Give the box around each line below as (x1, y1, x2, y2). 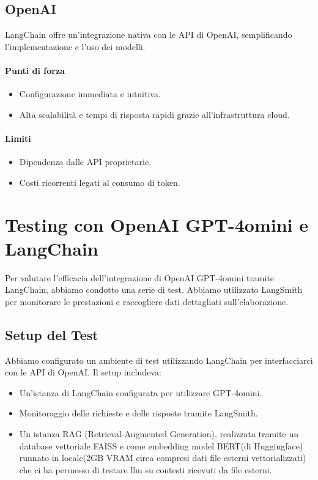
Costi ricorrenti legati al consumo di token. (19, 175, 180, 188)
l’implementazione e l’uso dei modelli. (5, 40, 146, 53)
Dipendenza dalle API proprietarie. (19, 155, 152, 168)
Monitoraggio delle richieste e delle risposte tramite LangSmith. (19, 407, 258, 419)
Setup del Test (5, 325, 98, 344)
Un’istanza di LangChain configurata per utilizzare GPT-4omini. (19, 386, 262, 399)
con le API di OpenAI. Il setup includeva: (5, 366, 161, 378)
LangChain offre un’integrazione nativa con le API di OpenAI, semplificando (5, 28, 292, 41)
